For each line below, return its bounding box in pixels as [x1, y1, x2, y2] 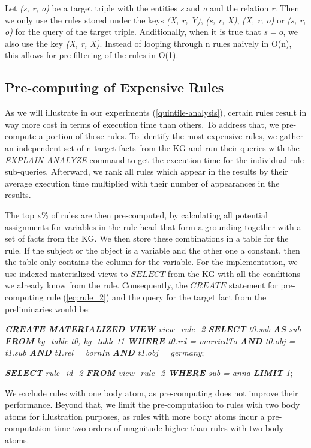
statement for [229, 279, 278, 291]
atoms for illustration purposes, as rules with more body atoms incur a [5, 410, 265, 422]
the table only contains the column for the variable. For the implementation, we [5, 255, 298, 268]
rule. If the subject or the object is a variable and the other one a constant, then [5, 243, 300, 256]
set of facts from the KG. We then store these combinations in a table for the [5, 232, 289, 245]
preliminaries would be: [5, 302, 90, 315]
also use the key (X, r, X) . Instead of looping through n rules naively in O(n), [5, 37, 292, 49]
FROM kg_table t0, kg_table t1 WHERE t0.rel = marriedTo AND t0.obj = [5, 334, 295, 347]
